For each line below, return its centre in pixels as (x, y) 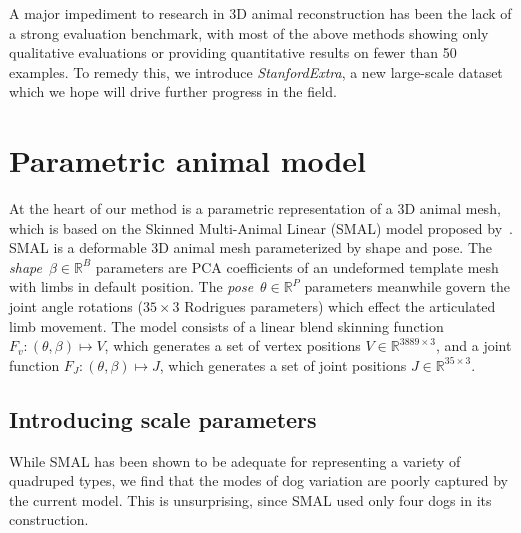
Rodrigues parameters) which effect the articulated (340, 306)
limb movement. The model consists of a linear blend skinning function (226, 325)
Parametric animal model (188, 160)
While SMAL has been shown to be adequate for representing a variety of (235, 460)
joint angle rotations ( (76, 306)
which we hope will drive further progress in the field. (173, 91)
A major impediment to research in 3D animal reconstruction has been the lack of (260, 13)
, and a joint (473, 345)
